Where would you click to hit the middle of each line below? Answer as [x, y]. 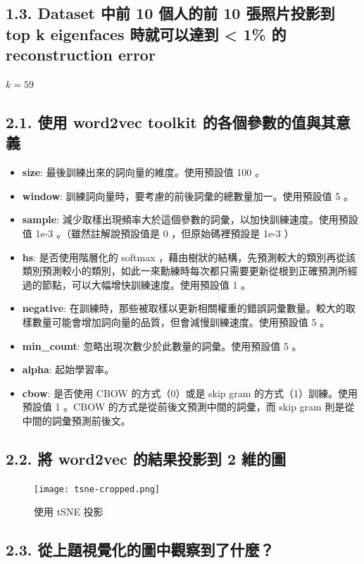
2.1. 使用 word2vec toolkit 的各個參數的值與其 [171, 121]
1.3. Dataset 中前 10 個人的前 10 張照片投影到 [170, 13]
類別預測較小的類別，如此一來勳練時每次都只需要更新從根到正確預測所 [185, 271]
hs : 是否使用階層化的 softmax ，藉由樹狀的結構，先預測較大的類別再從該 [189, 257]
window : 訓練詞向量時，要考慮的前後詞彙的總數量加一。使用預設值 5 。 [188, 195]
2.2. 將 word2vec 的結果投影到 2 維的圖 [146, 458]
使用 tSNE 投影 [69, 512]
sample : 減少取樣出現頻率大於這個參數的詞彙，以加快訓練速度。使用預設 [190, 219]
